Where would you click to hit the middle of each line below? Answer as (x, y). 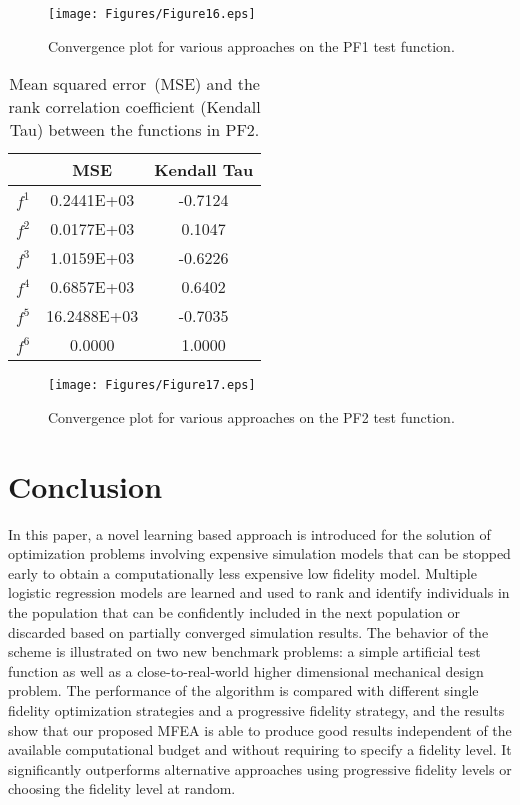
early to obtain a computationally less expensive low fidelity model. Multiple (242, 572)
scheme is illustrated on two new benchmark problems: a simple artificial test (244, 651)
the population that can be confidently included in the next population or (234, 612)
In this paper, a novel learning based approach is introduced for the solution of (249, 533)
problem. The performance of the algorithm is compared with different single (243, 690)
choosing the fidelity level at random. (122, 788)
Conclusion (85, 485)
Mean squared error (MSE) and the (134, 84)
